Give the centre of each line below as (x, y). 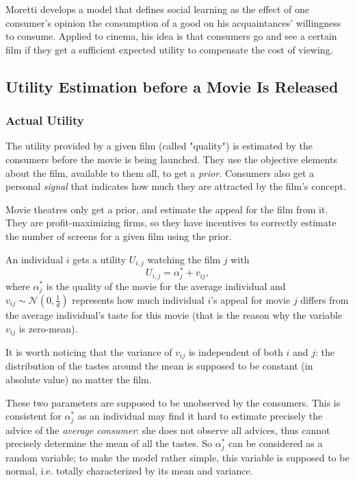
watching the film (184, 259)
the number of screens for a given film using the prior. (119, 236)
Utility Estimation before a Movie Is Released (172, 86)
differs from (325, 299)
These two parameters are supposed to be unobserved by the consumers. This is (173, 402)
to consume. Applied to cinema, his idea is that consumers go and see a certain (171, 36)
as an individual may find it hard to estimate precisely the (200, 416)
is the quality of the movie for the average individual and (166, 286)
